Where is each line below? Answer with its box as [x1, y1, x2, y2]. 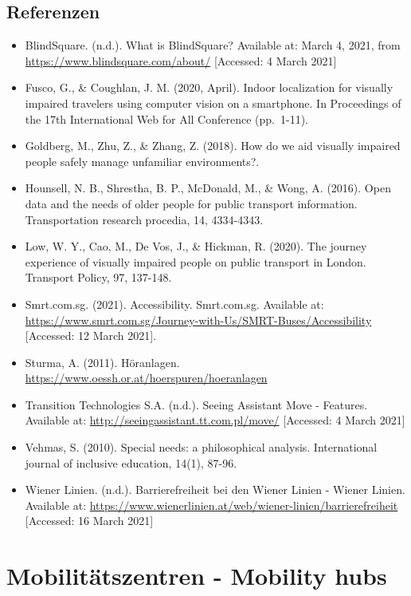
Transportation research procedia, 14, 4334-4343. [25, 211, 264, 227]
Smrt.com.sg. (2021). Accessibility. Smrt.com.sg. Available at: [25, 295, 324, 312]
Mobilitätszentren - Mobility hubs [6, 559, 387, 592]
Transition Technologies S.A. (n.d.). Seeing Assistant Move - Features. [25, 396, 368, 412]
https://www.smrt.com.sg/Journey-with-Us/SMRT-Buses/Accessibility [25, 311, 372, 328]
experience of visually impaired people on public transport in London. [25, 253, 366, 270]
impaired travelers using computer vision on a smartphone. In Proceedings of [25, 94, 401, 111]
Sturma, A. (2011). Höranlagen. [25, 353, 180, 370]
